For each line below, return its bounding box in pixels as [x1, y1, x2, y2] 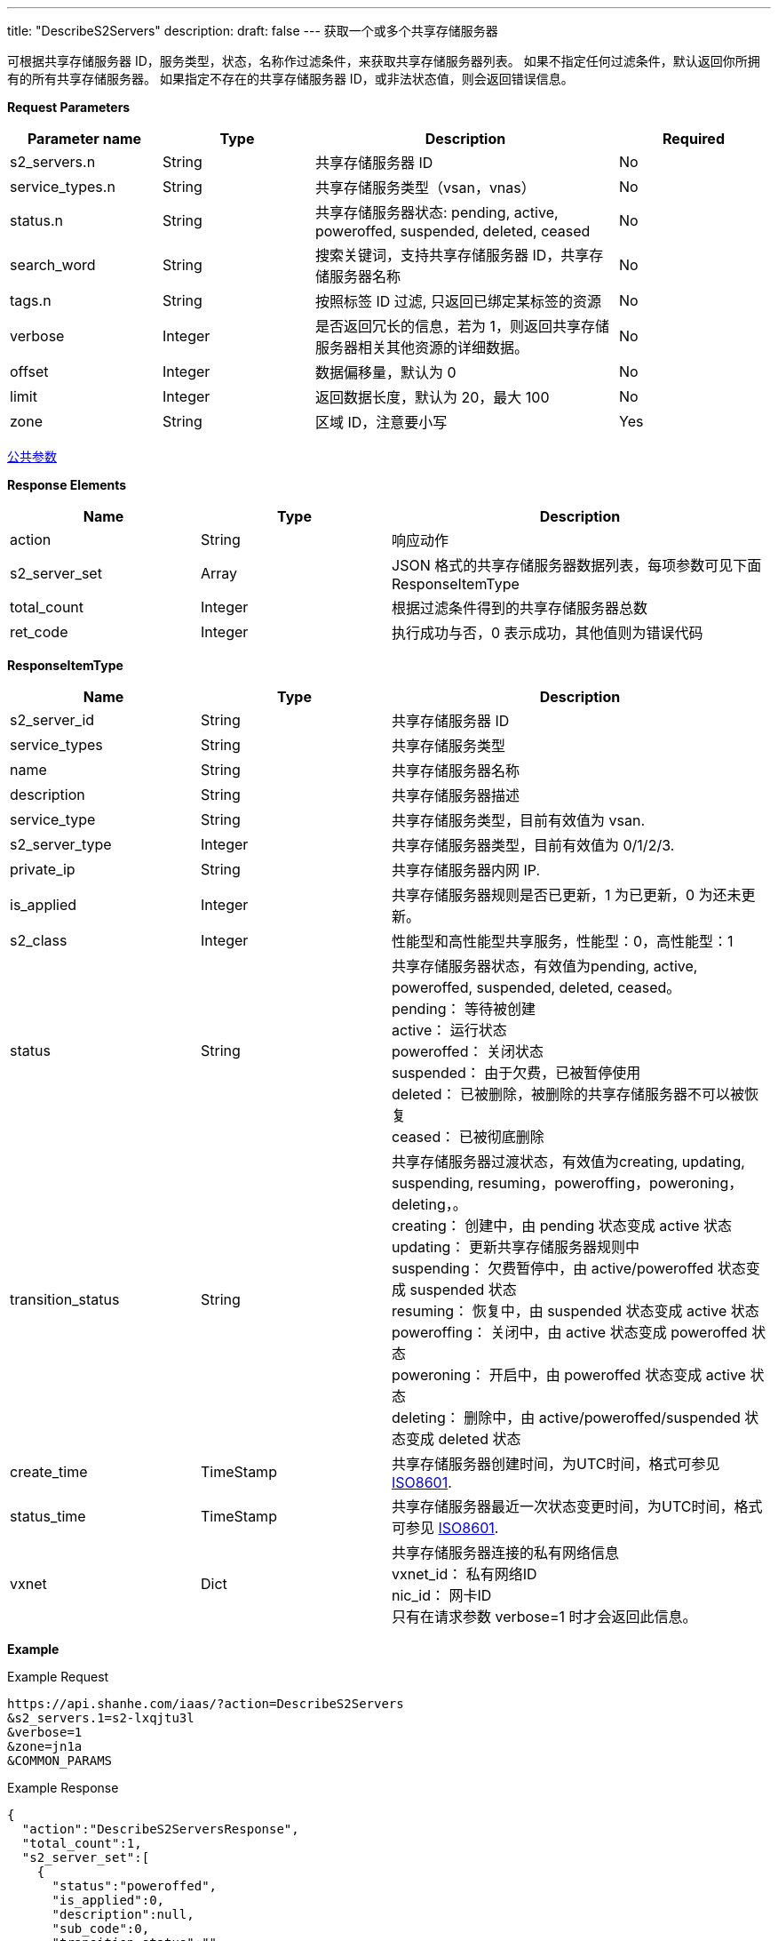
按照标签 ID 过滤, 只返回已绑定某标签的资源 [315, 292, 601, 310]
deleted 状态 [438, 1430, 521, 1448]
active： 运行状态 [392, 1021, 507, 1039]
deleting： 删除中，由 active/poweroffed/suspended [392, 1409, 741, 1426]
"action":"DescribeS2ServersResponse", [21, 1822, 299, 1836]
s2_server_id [10, 711, 95, 729]
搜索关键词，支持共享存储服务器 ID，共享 [315, 246, 590, 264]
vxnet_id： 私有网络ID [392, 1565, 537, 1583]
